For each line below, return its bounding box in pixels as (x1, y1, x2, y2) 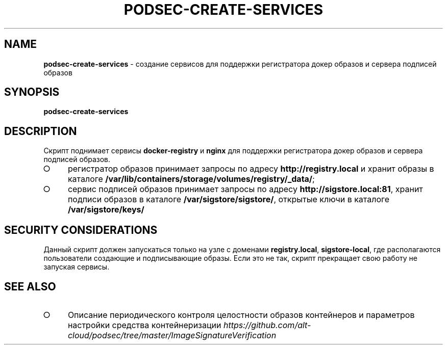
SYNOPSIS (4, 86, 60, 99)
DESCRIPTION (4, 124, 77, 138)
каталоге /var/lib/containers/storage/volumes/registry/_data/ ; (67, 174, 315, 184)
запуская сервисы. (43, 262, 110, 272)
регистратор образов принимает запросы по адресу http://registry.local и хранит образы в (67, 164, 434, 174)
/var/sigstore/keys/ (67, 204, 144, 215)
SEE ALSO (4, 280, 56, 293)
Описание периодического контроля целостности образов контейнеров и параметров (67, 309, 415, 320)
